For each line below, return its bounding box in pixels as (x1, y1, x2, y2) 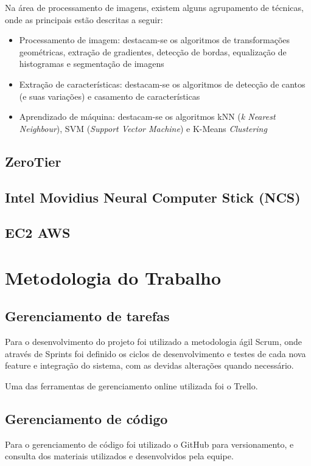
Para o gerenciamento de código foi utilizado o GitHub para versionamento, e (5, 437, 294, 450)
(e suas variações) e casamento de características (19, 89, 200, 102)
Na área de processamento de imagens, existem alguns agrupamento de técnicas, (5, 1, 304, 13)
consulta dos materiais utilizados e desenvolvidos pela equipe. (5, 450, 234, 462)
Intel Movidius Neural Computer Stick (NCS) (5, 187, 301, 206)
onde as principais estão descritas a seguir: (5, 13, 163, 26)
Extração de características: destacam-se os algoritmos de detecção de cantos (19, 77, 306, 90)
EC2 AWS (5, 223, 71, 242)
